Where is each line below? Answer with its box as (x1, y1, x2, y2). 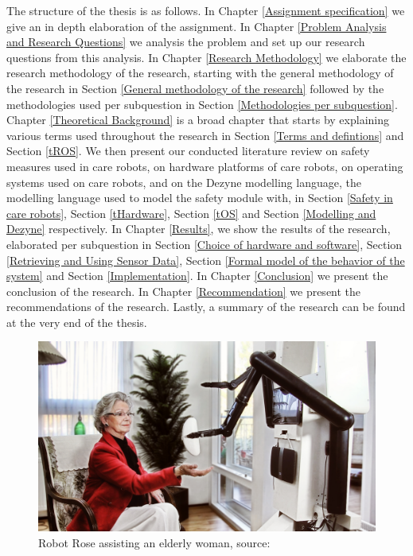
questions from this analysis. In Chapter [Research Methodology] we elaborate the (6, 49, 407, 65)
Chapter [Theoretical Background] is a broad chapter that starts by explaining (6, 111, 389, 128)
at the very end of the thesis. (6, 313, 147, 330)
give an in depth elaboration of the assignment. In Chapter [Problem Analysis (6, 17, 387, 34)
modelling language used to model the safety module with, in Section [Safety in (6, 189, 393, 206)
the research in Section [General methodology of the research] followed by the (6, 80, 384, 96)
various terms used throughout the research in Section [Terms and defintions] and (6, 126, 404, 143)
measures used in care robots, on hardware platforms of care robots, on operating (6, 157, 403, 174)
